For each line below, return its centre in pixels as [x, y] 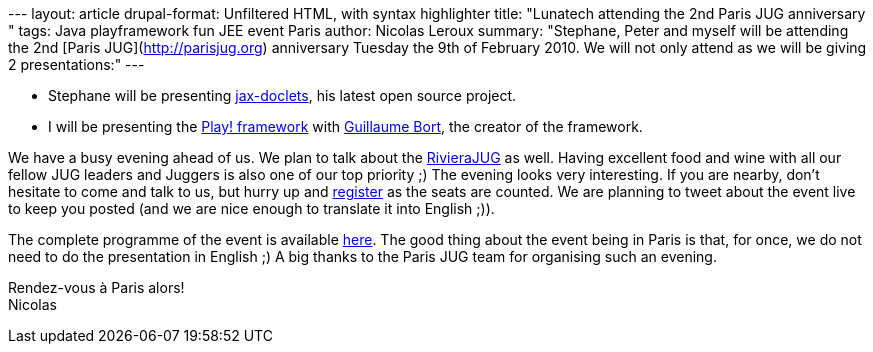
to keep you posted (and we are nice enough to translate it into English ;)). [251, 208]
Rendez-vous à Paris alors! [96, 287]
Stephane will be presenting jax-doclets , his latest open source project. [282, 95]
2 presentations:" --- [76, 64]
